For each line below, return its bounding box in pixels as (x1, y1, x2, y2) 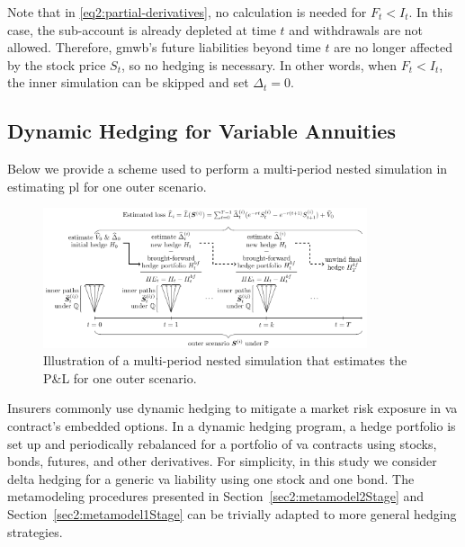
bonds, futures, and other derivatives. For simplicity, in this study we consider (7, 452, 437, 471)
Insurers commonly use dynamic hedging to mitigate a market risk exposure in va (7, 399, 458, 417)
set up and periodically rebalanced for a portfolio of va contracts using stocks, (7, 434, 437, 453)
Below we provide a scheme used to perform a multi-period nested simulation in (7, 159, 448, 178)
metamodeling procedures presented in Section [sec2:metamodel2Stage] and (7, 487, 425, 506)
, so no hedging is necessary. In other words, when (121, 55, 398, 74)
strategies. (7, 522, 63, 541)
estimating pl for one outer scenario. (7, 176, 207, 195)
